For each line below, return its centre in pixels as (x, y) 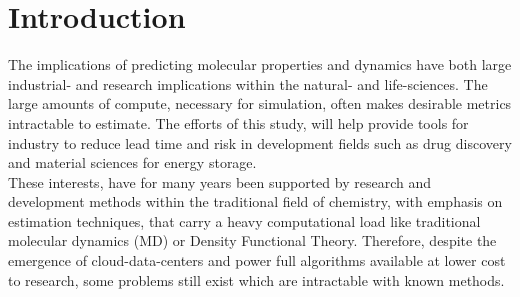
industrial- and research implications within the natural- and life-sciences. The (248, 83)
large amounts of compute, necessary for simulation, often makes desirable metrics (260, 103)
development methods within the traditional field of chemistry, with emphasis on (255, 201)
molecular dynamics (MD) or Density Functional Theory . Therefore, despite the (252, 240)
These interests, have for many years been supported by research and (219, 181)
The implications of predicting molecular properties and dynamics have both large (260, 64)
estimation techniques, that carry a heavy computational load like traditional (244, 220)
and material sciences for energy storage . (132, 162)
